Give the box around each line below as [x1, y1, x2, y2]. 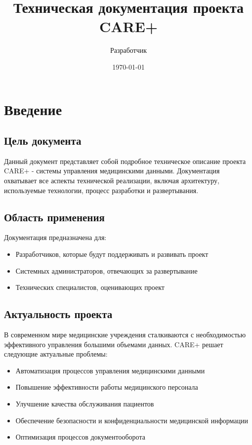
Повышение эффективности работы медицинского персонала [15, 382, 198, 392]
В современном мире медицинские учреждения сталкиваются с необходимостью [4, 329, 246, 340]
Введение [4, 99, 62, 119]
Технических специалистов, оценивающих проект [15, 282, 165, 292]
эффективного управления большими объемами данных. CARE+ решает [4, 339, 223, 349]
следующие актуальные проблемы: [4, 349, 108, 359]
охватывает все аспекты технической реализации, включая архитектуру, [4, 175, 219, 186]
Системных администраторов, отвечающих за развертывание [15, 265, 198, 276]
